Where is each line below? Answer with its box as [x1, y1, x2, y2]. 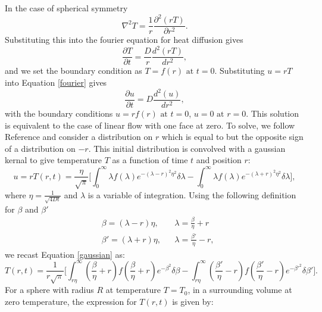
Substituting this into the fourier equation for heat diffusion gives [5, 33, 243, 46]
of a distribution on [5, 142, 76, 154]
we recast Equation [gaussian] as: [5, 248, 125, 260]
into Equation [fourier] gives [5, 76, 107, 88]
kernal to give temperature [5, 154, 102, 166]
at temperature [105, 283, 161, 296]
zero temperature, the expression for [5, 295, 137, 308]
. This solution [246, 107, 299, 120]
